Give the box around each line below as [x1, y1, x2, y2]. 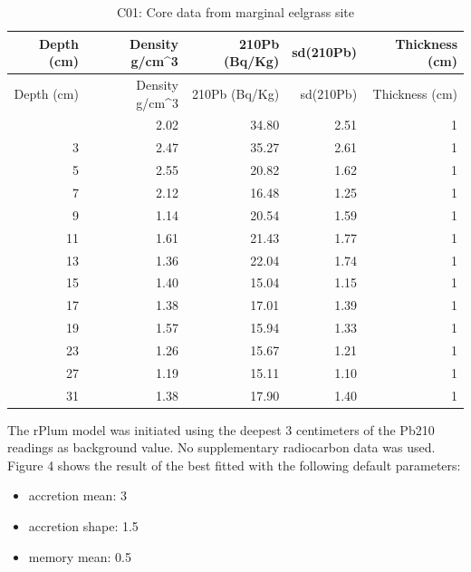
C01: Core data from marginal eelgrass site [116, 3, 355, 21]
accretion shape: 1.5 [28, 517, 139, 536]
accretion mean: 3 [28, 486, 127, 505]
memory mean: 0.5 [28, 547, 131, 566]
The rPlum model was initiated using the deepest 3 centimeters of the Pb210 [7, 420, 435, 439]
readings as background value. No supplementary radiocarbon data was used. [7, 438, 436, 457]
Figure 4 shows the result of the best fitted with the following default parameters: [7, 455, 461, 474]
